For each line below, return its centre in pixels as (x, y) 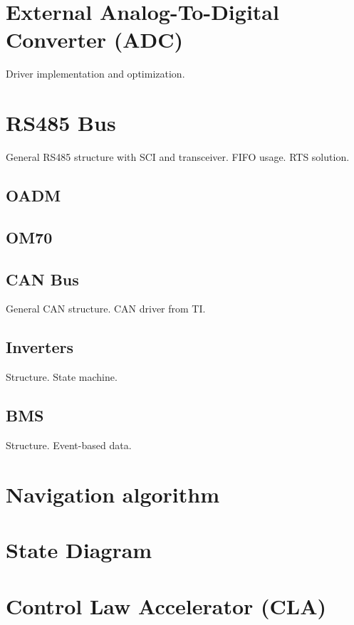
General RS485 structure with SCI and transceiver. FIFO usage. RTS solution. (178, 157)
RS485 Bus (61, 123)
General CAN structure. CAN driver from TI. (106, 309)
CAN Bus (42, 279)
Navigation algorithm (113, 494)
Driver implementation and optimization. (95, 74)
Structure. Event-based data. (69, 445)
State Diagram (79, 550)
